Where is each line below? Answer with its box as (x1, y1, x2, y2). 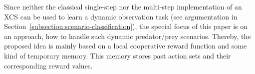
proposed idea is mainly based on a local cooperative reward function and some (4, 40, 247, 51)
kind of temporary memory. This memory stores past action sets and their (4, 50, 231, 60)
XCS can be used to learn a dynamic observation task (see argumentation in (4, 11, 238, 21)
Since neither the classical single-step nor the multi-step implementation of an (4, 1, 242, 11)
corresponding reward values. (4, 60, 93, 70)
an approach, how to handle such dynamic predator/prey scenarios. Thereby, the (4, 30, 251, 41)
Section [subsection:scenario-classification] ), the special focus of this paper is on (4, 21, 248, 31)
